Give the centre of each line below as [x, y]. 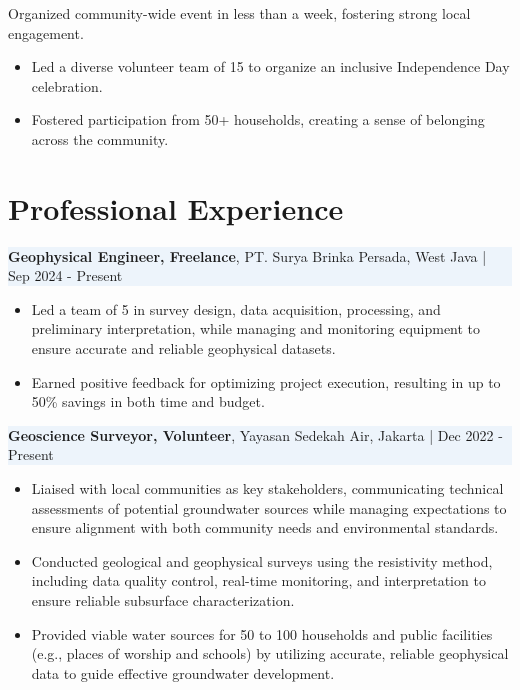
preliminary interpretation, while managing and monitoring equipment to [256, 328]
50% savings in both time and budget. [148, 401]
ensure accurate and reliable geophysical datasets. [183, 348]
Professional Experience [176, 207]
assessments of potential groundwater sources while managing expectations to [269, 507]
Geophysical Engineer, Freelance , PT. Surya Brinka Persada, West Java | [247, 255]
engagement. [46, 32]
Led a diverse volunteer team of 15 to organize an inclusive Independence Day [270, 66]
